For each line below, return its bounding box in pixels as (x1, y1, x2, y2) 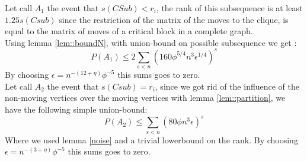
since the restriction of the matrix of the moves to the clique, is (59, 13, 289, 25)
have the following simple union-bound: (5, 103, 148, 116)
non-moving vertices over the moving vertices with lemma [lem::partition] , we (5, 91, 286, 104)
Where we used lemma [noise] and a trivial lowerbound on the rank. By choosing (5, 133, 298, 146)
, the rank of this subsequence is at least (156, 2, 303, 14)
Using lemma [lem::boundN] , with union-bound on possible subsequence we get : (5, 36, 297, 48)
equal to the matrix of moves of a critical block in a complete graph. (5, 25, 253, 37)
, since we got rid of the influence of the (155, 80, 299, 92)
